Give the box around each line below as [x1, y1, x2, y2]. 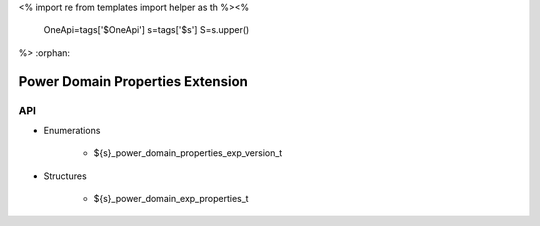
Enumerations [43, 124, 101, 136]
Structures [43, 170, 87, 182]
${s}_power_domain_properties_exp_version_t [93, 147, 283, 159]
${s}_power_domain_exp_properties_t [93, 193, 249, 205]
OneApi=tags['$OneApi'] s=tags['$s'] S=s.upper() [43, 24, 250, 36]
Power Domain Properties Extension [18, 73, 249, 90]
